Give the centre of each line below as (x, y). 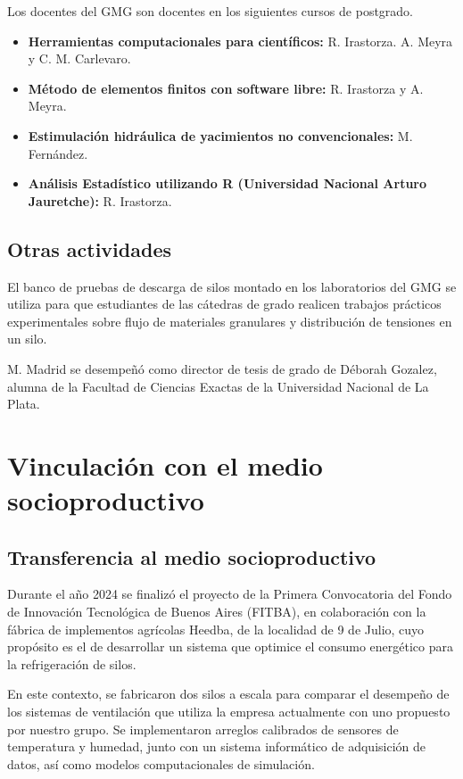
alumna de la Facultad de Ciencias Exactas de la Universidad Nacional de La (218, 386)
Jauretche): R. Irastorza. (100, 200)
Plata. (24, 404)
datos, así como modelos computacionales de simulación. (161, 763)
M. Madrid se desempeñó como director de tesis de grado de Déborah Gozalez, (222, 368)
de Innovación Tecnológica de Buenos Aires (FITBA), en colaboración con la (217, 612)
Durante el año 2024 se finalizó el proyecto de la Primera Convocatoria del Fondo (230, 594)
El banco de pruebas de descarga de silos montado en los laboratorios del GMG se (232, 286)
